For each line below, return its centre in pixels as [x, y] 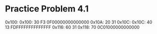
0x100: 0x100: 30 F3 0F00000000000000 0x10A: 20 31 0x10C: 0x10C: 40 [79, 22]
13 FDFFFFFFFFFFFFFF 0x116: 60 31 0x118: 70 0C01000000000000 [72, 27]
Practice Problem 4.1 [47, 9]
